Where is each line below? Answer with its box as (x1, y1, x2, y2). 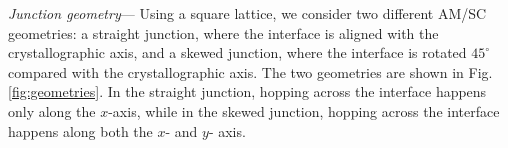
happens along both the (8, 120, 153, 141)
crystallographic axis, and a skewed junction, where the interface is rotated (8, 42, 467, 63)
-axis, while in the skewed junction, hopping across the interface (108, 100, 500, 121)
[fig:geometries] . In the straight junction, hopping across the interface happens (8, 81, 487, 102)
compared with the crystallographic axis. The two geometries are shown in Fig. (8, 61, 493, 82)
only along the (8, 100, 96, 121)
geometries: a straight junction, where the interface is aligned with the (8, 22, 439, 43)
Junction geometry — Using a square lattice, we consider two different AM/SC (8, 3, 487, 23)
